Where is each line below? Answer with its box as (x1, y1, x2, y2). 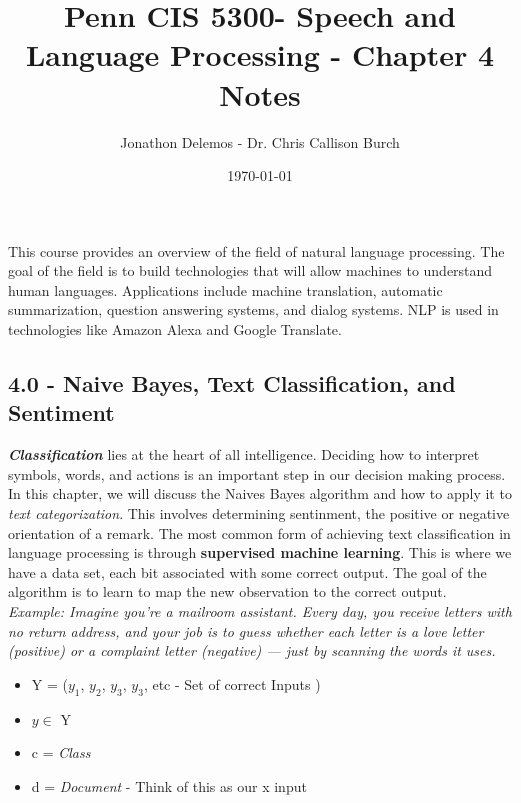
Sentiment (8, 397, 115, 428)
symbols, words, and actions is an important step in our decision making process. (8, 463, 506, 484)
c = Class (31, 742, 91, 763)
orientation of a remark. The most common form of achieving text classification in (8, 522, 511, 543)
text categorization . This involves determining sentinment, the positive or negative (8, 503, 510, 524)
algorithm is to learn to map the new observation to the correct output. (8, 581, 447, 602)
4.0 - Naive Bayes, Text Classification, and (8, 368, 456, 399)
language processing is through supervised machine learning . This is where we (8, 542, 512, 563)
